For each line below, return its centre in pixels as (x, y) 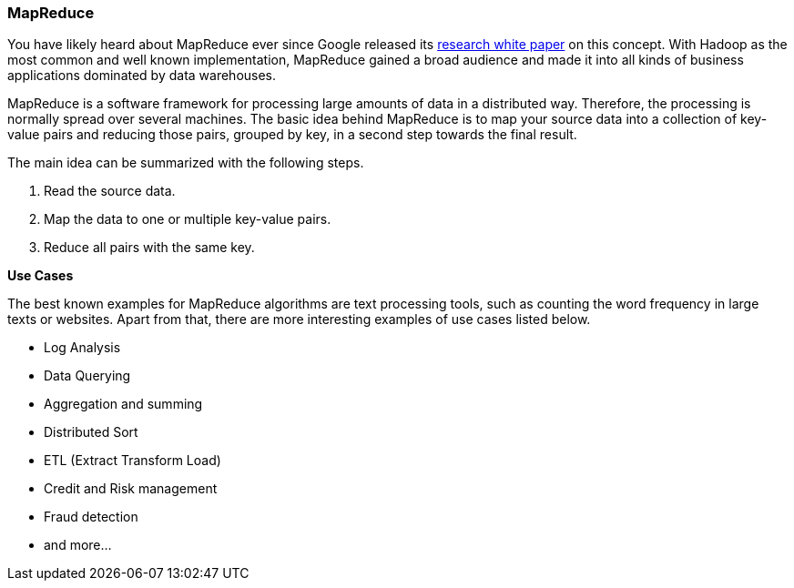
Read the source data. (110, 191)
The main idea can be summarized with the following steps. (186, 163)
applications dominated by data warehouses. (142, 76)
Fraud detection (91, 517)
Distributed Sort (91, 432)
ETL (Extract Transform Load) (132, 461)
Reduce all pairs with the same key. (149, 248)
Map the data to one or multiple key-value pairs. (188, 219)
